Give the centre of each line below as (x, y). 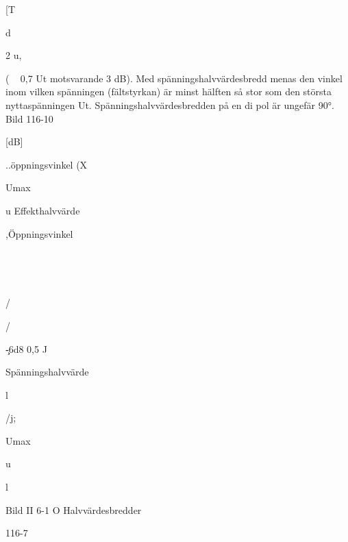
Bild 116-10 (29, 118)
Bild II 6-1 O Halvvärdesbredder (74, 509)
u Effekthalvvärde (43, 210)
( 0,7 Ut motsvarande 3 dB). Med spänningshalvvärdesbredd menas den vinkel (174, 78)
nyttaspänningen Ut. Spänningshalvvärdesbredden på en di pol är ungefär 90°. (170, 104)
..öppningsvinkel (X (47, 164)
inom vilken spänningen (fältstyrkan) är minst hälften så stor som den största (169, 91)
